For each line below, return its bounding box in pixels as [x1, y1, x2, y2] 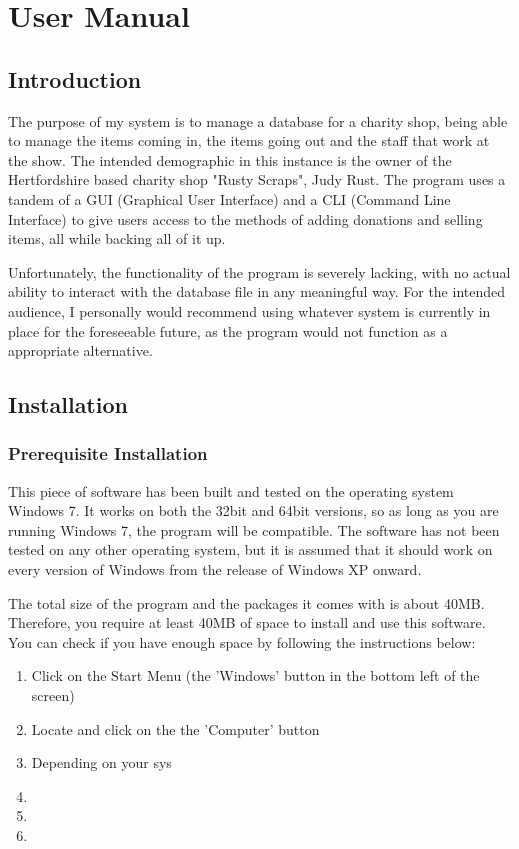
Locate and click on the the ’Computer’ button [31, 718, 320, 739]
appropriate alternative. [8, 340, 153, 361]
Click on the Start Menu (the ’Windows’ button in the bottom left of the [31, 665, 480, 686]
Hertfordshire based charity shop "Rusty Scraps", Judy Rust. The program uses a [8, 169, 506, 190]
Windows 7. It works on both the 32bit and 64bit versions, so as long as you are [8, 500, 499, 521]
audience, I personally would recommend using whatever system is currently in [8, 300, 491, 321]
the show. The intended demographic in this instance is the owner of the [8, 149, 452, 170]
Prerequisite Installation [8, 441, 208, 466]
